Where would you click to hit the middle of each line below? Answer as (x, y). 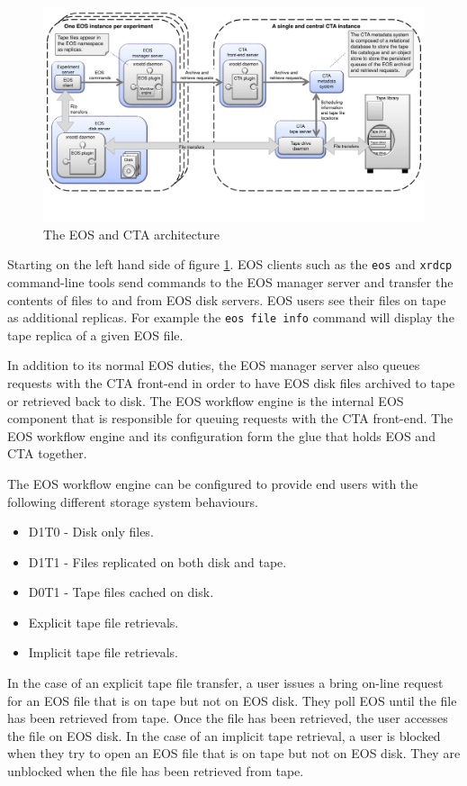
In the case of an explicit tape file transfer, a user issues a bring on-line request (225, 683)
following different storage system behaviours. (133, 501)
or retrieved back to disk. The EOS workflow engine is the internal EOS (206, 400)
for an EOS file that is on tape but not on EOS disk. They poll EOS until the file (232, 700)
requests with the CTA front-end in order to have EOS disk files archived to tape (231, 382)
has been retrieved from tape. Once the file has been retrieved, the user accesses (228, 718)
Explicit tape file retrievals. (103, 622)
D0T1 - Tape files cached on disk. (121, 592)
